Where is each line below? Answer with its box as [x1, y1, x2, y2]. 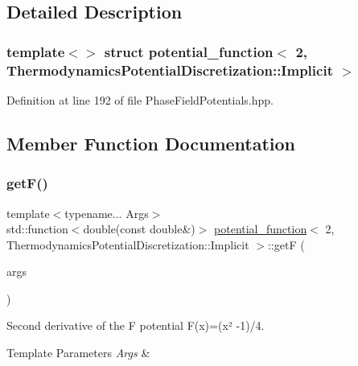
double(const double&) [83, 220, 195, 237]
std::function [6, 220, 68, 237]
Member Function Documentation [6, 130, 296, 155]
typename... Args [64, 204, 149, 221]
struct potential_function [104, 41, 274, 61]
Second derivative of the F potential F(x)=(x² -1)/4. [6, 317, 265, 334]
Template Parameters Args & [6, 344, 150, 361]
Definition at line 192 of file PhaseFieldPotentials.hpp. [6, 91, 274, 108]
